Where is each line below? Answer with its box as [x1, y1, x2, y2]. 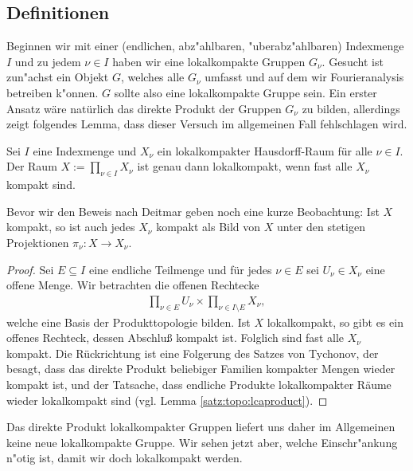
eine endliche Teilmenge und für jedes [88, 261, 272, 277]
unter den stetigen [277, 218, 365, 235]
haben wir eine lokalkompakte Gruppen [112, 53, 306, 69]
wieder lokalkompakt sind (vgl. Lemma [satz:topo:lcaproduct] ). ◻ [6, 391, 328, 408]
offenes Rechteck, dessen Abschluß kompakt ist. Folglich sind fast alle [6, 329, 344, 346]
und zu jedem [14, 53, 81, 69]
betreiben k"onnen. [6, 84, 99, 100]
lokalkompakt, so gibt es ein [267, 313, 403, 330]
